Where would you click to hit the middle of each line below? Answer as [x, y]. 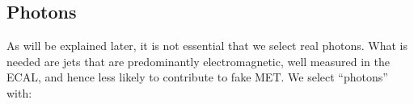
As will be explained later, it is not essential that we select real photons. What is [207, 46]
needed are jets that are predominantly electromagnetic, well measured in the [198, 61]
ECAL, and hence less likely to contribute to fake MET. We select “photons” [197, 77]
